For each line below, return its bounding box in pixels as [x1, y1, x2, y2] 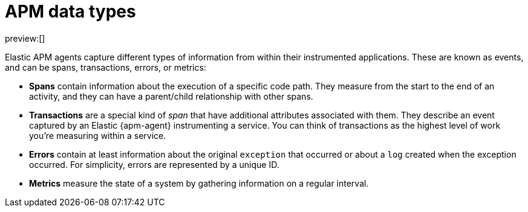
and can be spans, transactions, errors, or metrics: [5, 62, 206, 72]
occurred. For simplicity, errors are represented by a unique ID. [29, 159, 279, 170]
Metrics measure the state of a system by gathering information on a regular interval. [29, 178, 369, 188]
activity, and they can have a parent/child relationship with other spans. [29, 91, 313, 101]
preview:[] [5, 33, 45, 43]
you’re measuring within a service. [29, 130, 166, 141]
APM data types [5, 1, 136, 22]
